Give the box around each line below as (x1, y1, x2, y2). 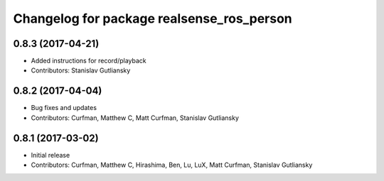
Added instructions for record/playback (31, 57, 147, 65)
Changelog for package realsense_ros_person (13, 11, 292, 26)
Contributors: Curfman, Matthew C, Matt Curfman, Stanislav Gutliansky (31, 114, 240, 122)
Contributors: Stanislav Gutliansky (31, 66, 131, 75)
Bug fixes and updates (31, 104, 97, 112)
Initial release (31, 150, 70, 159)
